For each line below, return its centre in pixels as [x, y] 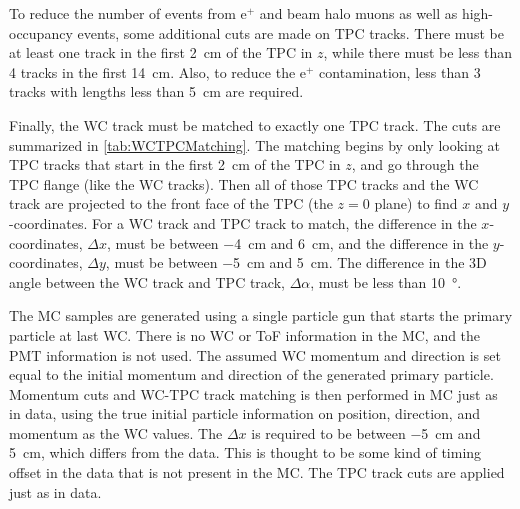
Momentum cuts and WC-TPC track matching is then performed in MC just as [253, 393]
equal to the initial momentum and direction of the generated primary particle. [251, 374]
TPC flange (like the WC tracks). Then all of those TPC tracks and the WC [244, 183]
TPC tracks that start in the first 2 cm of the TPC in [175, 164]
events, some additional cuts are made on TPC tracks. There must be [290, 32]
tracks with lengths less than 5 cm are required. [156, 91]
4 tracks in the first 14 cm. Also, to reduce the [152, 71]
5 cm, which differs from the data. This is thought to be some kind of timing [245, 452]
